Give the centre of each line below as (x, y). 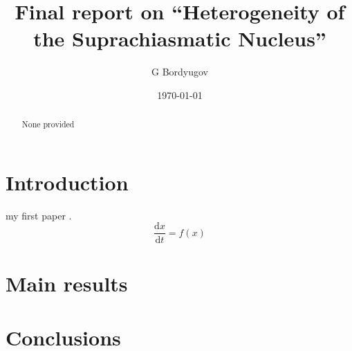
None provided (48, 124)
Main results (67, 283)
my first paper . (39, 215)
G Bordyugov (179, 72)
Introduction (67, 182)
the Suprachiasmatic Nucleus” (180, 38)
